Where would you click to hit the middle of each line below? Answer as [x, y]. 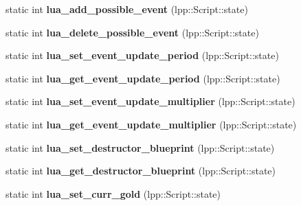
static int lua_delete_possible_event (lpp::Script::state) [132, 32]
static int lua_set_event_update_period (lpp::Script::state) [142, 55]
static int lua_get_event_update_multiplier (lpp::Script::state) [151, 124]
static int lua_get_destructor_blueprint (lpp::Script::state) [141, 171]
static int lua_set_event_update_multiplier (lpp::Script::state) [150, 101]
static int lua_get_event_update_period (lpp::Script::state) [143, 78]
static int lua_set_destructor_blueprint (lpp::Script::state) [140, 147]
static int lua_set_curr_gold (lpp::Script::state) [113, 193]
